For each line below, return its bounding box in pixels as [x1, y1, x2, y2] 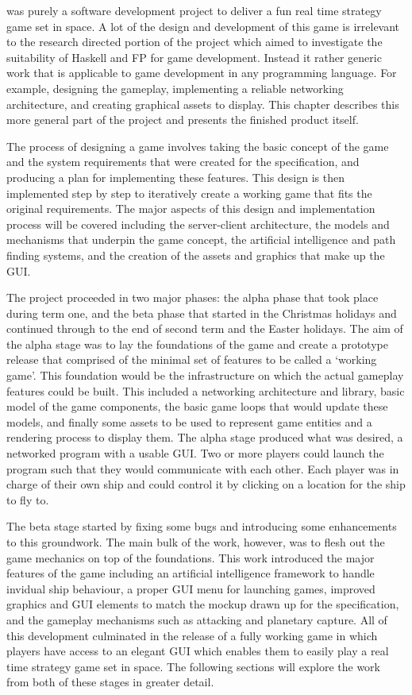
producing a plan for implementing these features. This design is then [6, 168, 345, 185]
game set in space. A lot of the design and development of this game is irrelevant [6, 17, 400, 34]
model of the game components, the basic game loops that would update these [6, 398, 388, 415]
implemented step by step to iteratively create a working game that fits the [6, 184, 372, 201]
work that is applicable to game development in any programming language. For [6, 64, 397, 81]
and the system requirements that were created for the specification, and [6, 153, 360, 170]
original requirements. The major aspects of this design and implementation [6, 200, 375, 217]
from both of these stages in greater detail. [6, 674, 214, 690]
